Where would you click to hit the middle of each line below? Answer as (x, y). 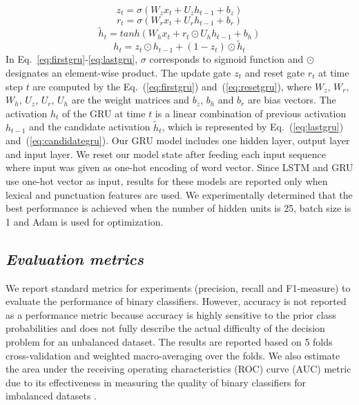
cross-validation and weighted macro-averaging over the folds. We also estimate (173, 355)
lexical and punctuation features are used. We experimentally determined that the (179, 194)
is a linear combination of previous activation (251, 113)
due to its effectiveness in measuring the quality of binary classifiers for (156, 382)
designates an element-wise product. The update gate (118, 73)
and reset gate (275, 73)
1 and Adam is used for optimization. (85, 221)
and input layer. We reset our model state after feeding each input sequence (166, 154)
